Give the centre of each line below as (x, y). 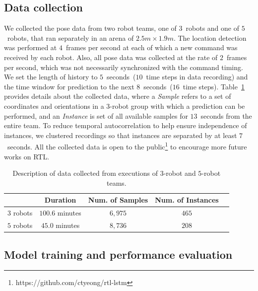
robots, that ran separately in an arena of (70, 37)
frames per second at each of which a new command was (152, 47)
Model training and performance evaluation (118, 254)
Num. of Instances (187, 200)
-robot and (180, 173)
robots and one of (212, 28)
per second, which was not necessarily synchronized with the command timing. (124, 67)
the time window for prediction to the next (69, 86)
